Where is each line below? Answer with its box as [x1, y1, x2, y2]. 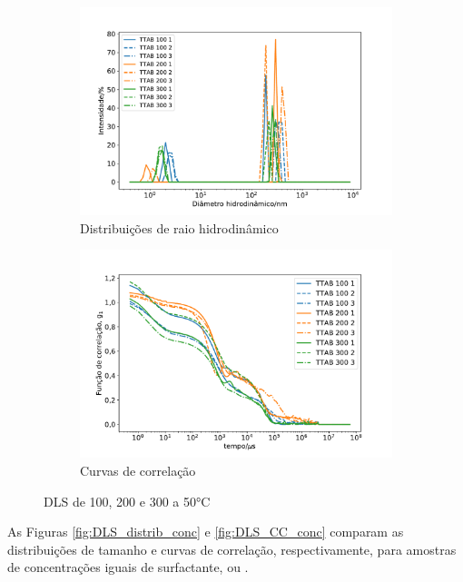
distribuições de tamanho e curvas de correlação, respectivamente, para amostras [7, 539, 457, 558]
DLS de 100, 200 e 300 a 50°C [44, 491, 211, 510]
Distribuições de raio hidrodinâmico [80, 218, 279, 237]
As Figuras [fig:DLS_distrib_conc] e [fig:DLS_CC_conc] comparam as [7, 522, 404, 541]
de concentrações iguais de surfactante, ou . [7, 557, 249, 577]
